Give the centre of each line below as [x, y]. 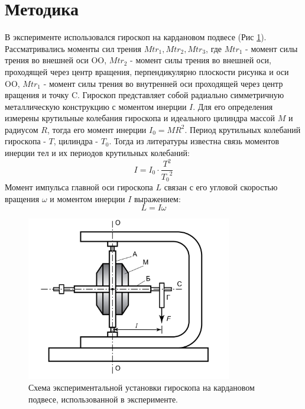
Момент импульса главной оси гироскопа [79, 187]
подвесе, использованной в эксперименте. [103, 399]
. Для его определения [233, 106]
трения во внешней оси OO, [56, 60]
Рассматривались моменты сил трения [73, 48]
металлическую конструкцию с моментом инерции [96, 106]
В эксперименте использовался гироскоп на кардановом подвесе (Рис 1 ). [136, 37]
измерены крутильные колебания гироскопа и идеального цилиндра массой [140, 118]
